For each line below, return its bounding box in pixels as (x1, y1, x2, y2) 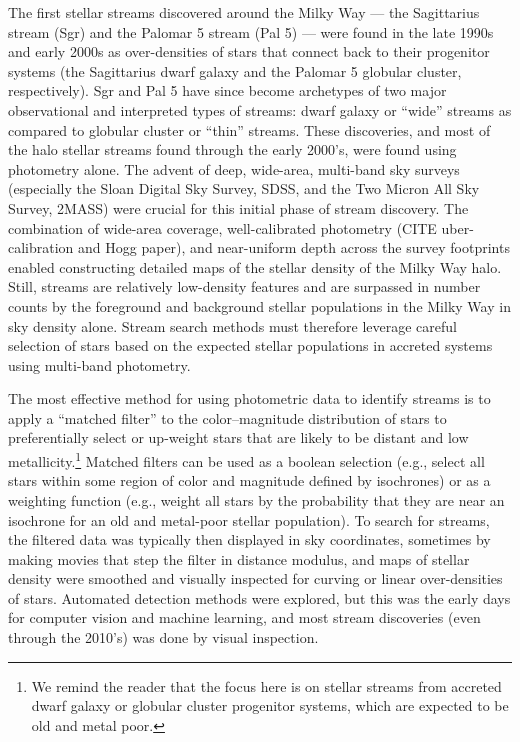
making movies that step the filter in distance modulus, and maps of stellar (8, 548, 470, 569)
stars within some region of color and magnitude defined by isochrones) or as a (8, 470, 491, 491)
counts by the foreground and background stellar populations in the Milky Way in (8, 295, 511, 316)
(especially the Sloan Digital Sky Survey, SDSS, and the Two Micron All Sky (8, 178, 480, 199)
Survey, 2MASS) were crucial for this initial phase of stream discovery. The (8, 197, 469, 218)
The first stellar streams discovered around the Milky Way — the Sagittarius (8, 2, 480, 22)
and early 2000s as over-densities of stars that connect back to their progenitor (8, 41, 490, 62)
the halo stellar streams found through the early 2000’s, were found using (8, 139, 457, 160)
